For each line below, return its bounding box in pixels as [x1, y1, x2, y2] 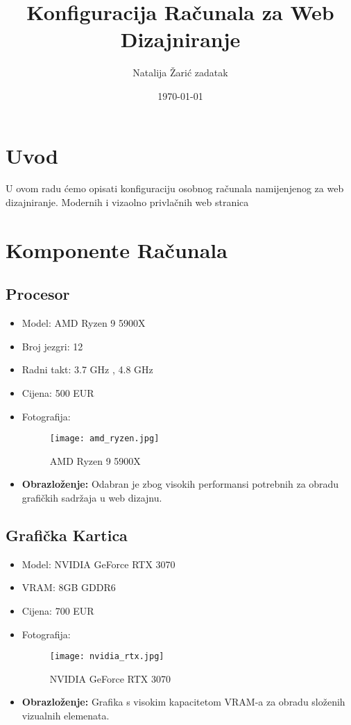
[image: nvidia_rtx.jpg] [49, 651, 164, 662]
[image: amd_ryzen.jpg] [49, 434, 160, 444]
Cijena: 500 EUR [22, 385, 94, 400]
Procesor [6, 283, 70, 305]
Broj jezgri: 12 [22, 339, 83, 353]
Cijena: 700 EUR [22, 604, 94, 617]
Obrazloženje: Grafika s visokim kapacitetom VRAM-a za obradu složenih [22, 694, 345, 709]
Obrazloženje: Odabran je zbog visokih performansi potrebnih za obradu [22, 477, 339, 491]
